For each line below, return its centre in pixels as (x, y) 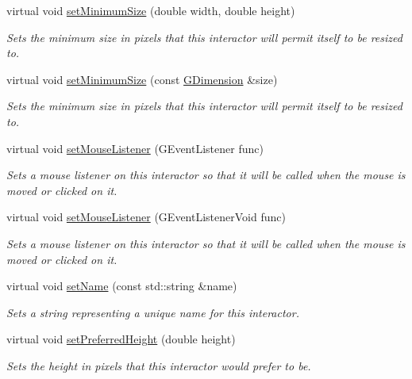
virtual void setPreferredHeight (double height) (121, 339)
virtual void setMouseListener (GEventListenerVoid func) (146, 217)
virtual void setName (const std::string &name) (122, 286)
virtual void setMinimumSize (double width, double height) (151, 10)
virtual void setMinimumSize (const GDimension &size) (142, 79)
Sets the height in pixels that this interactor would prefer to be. (159, 365)
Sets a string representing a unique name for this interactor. (153, 312)
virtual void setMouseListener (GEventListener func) (135, 148)
